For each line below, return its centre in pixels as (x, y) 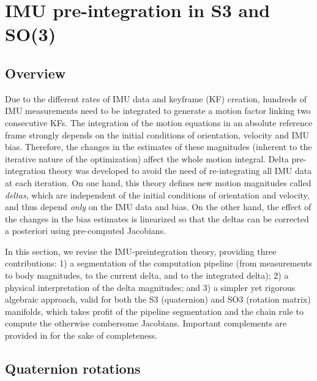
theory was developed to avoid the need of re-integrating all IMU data (180, 171)
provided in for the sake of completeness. (81, 335)
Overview (35, 73)
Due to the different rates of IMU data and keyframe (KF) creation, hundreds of (156, 98)
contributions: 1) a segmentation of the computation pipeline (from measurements (159, 263)
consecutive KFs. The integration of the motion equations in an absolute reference (159, 122)
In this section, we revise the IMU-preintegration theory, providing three (141, 251)
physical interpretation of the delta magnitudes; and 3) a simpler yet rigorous (150, 287)
